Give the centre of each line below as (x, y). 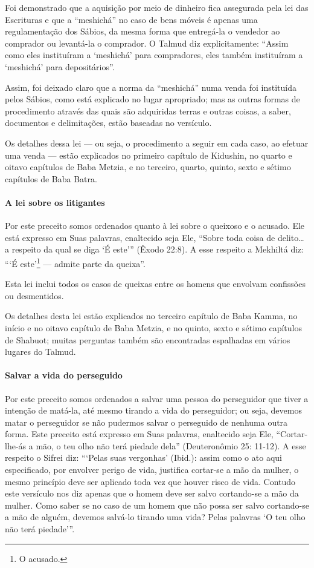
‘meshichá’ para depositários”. (60, 66)
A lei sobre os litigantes (55, 202)
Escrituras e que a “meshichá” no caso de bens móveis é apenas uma (131, 19)
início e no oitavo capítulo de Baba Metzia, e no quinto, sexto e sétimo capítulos (153, 327)
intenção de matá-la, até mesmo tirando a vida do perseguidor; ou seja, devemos (153, 410)
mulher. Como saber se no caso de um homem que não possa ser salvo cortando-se (157, 505)
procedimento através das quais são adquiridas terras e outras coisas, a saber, (148, 111)
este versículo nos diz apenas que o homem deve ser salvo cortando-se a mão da (152, 493)
